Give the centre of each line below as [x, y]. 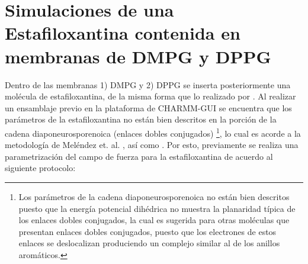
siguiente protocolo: [40, 168]
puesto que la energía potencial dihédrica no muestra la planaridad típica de [157, 208]
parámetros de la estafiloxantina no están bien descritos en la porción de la [141, 119]
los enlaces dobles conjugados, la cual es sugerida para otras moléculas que [154, 220]
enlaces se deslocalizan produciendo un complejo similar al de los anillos [149, 243]
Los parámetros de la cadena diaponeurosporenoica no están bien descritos [154, 196]
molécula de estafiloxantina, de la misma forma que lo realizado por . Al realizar [150, 96]
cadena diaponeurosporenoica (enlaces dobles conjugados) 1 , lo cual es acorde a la [153, 132]
